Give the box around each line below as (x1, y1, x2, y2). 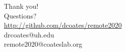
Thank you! (4, 1, 39, 11)
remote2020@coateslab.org (4, 39, 83, 49)
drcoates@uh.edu (4, 29, 54, 39)
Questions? (4, 10, 37, 20)
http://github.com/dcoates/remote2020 (4, 20, 122, 30)
